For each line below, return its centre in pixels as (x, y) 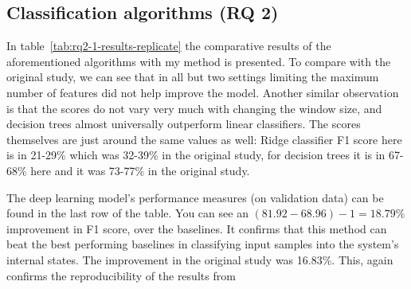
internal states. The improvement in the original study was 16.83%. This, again (200, 259)
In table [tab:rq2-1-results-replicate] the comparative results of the (169, 46)
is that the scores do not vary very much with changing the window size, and (194, 108)
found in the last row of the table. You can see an (127, 213)
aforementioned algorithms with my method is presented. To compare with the (199, 61)
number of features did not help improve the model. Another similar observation (203, 92)
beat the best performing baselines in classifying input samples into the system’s (203, 244)
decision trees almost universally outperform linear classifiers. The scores (184, 124)
